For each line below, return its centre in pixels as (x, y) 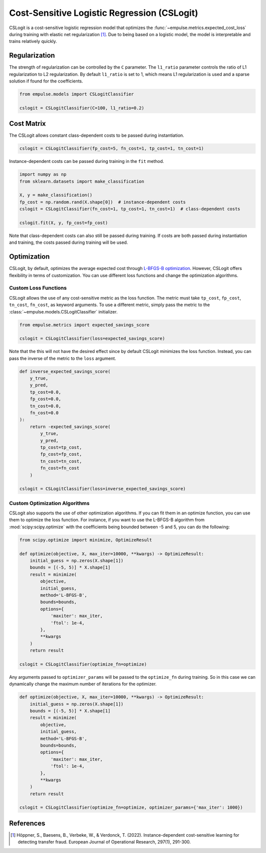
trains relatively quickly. (33, 41)
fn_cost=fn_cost (60, 468)
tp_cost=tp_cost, (61, 447)
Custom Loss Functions (38, 288)
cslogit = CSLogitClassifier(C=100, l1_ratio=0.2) (82, 108)
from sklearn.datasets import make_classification (82, 181)
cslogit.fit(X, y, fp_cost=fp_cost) (64, 223)
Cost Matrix (28, 124)
